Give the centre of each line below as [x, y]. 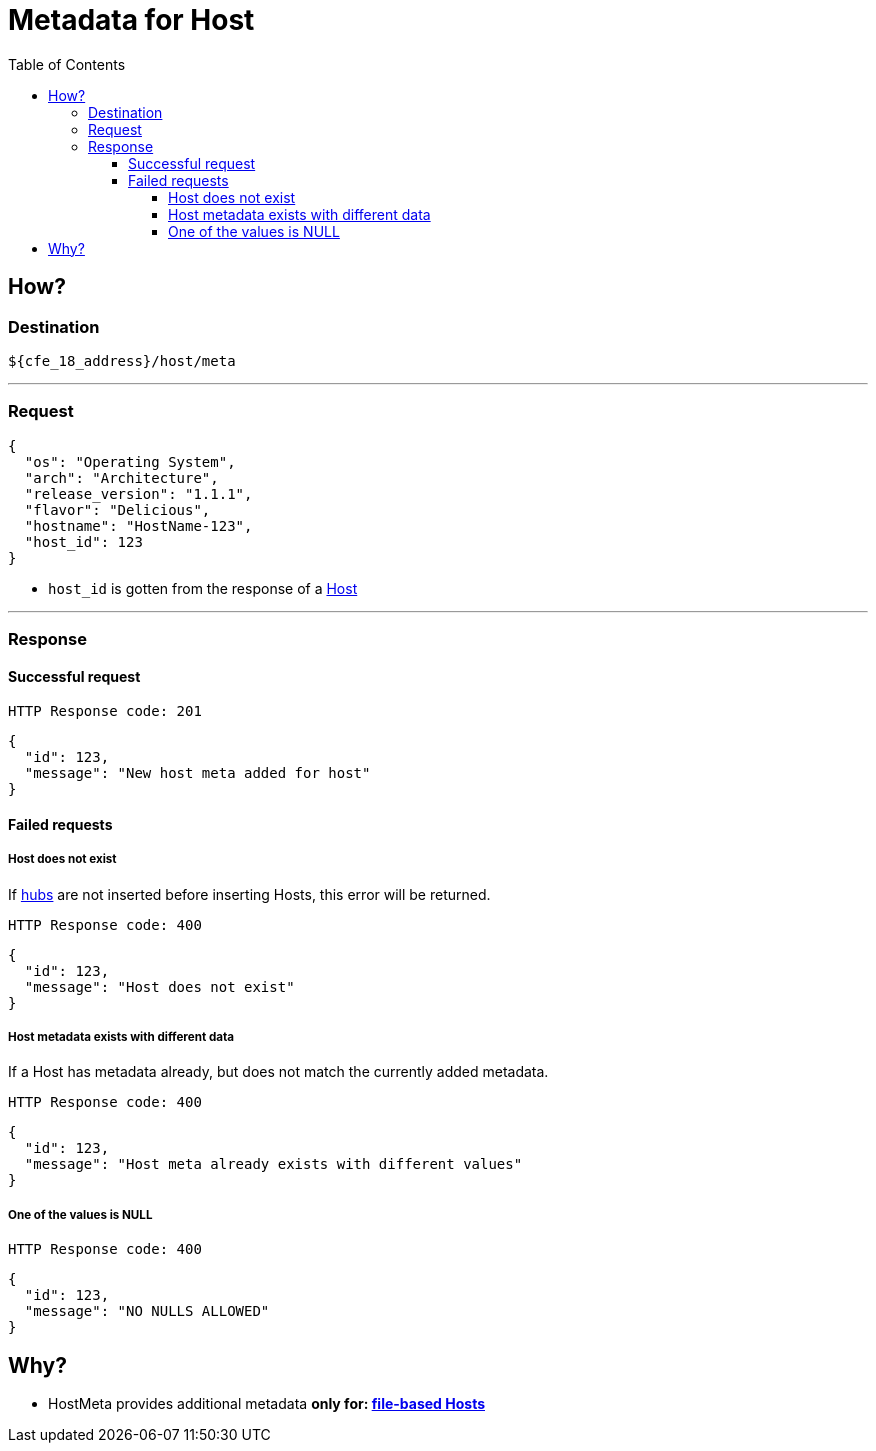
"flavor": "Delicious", [117, 509]
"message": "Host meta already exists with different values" [273, 1164]
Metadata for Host [131, 20]
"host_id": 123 [83, 541]
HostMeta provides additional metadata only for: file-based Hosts [266, 1404]
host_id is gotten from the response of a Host [203, 588]
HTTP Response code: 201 [105, 711]
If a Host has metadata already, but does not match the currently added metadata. [278, 1072]
